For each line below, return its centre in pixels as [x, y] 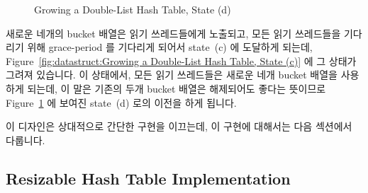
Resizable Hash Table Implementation [148, 178]
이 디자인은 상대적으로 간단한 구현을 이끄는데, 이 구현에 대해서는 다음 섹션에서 [179, 126]
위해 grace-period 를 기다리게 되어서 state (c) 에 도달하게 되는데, [170, 47]
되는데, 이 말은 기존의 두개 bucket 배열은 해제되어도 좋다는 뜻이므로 [177, 88]
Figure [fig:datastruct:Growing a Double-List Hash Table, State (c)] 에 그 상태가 [181, 60]
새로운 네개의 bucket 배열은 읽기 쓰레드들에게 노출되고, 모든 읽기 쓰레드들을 [173, 33]
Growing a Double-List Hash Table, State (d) [133, 9]
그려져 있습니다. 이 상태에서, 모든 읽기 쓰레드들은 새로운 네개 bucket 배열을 [172, 75]
